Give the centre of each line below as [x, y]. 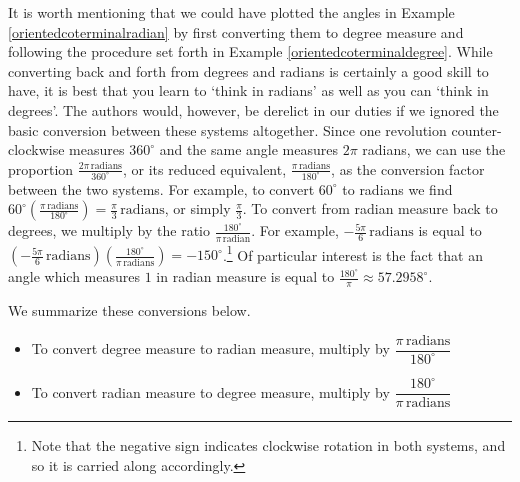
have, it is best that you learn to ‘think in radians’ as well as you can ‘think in [248, 90]
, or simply [197, 208]
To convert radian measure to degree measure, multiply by [210, 391]
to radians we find [397, 188]
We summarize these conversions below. [129, 310]
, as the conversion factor [408, 168]
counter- [476, 129]
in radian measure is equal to [245, 276]
